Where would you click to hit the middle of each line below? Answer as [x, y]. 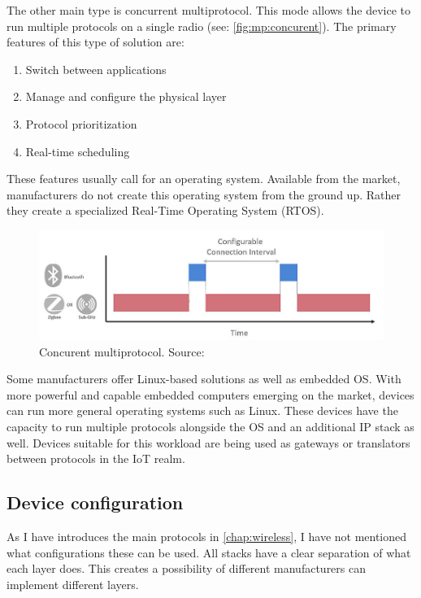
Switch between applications [96, 69]
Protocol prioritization [81, 123]
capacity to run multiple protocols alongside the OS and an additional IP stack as [210, 426]
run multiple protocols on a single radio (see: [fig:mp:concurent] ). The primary [202, 26]
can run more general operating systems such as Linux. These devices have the [202, 410]
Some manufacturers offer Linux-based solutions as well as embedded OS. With [204, 379]
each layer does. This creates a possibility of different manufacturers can [187, 568]
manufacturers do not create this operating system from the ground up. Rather [204, 194]
